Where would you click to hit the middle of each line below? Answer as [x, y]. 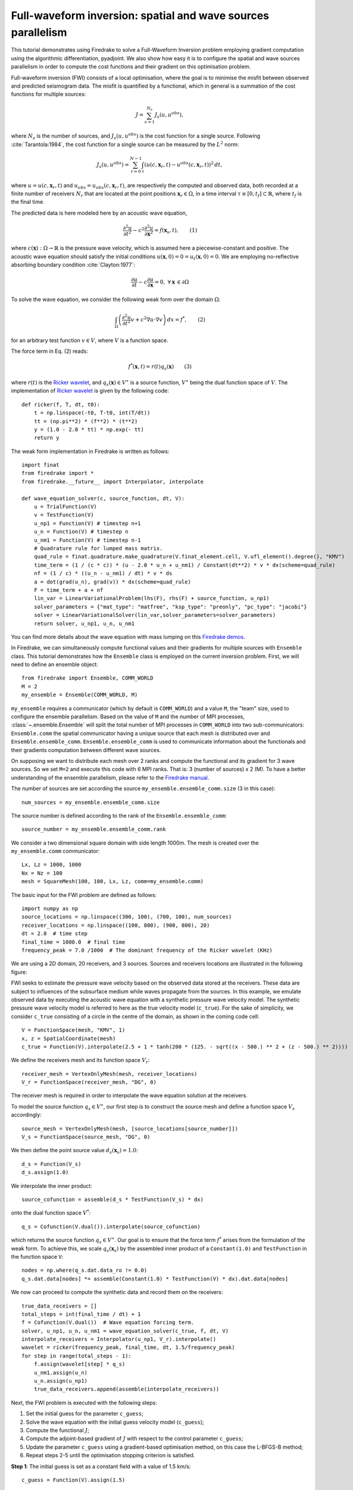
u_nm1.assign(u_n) [61, 1373]
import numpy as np [50, 909]
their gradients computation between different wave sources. [86, 750]
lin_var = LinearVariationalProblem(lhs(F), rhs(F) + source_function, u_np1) [151, 598]
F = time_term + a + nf [68, 590]
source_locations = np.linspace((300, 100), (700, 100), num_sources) [127, 917]
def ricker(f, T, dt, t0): [61, 404]
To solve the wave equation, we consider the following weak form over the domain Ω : [116, 299]
